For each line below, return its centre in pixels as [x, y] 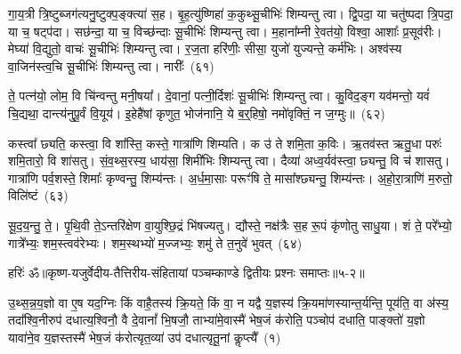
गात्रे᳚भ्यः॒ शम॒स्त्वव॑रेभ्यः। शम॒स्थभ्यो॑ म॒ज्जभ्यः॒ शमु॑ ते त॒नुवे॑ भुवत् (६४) [155, 242]
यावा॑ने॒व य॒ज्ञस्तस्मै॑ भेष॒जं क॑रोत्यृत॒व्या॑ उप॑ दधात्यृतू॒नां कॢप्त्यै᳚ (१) [145, 337]
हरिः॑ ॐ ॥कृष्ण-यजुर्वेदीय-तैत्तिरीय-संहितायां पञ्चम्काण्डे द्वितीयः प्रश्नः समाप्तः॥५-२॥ [186, 273]
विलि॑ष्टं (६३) [38, 195]
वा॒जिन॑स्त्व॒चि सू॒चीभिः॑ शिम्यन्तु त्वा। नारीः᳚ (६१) [111, 65]
